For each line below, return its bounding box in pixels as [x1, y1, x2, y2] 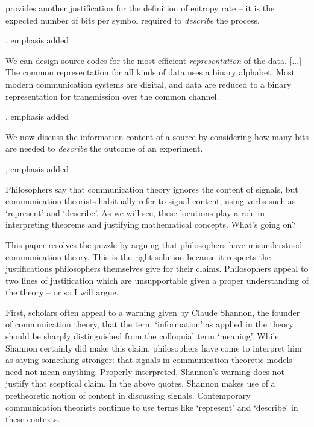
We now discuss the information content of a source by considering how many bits [5, 130, 309, 143]
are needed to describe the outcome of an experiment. [5, 142, 203, 155]
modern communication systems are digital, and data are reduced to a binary [5, 77, 292, 90]
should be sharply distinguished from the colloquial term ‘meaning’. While [5, 330, 279, 342]
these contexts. [5, 413, 60, 425]
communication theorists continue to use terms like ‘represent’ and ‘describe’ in [5, 400, 298, 413]
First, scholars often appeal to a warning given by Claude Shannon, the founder [5, 306, 300, 318]
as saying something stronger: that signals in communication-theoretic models [5, 353, 292, 366]
